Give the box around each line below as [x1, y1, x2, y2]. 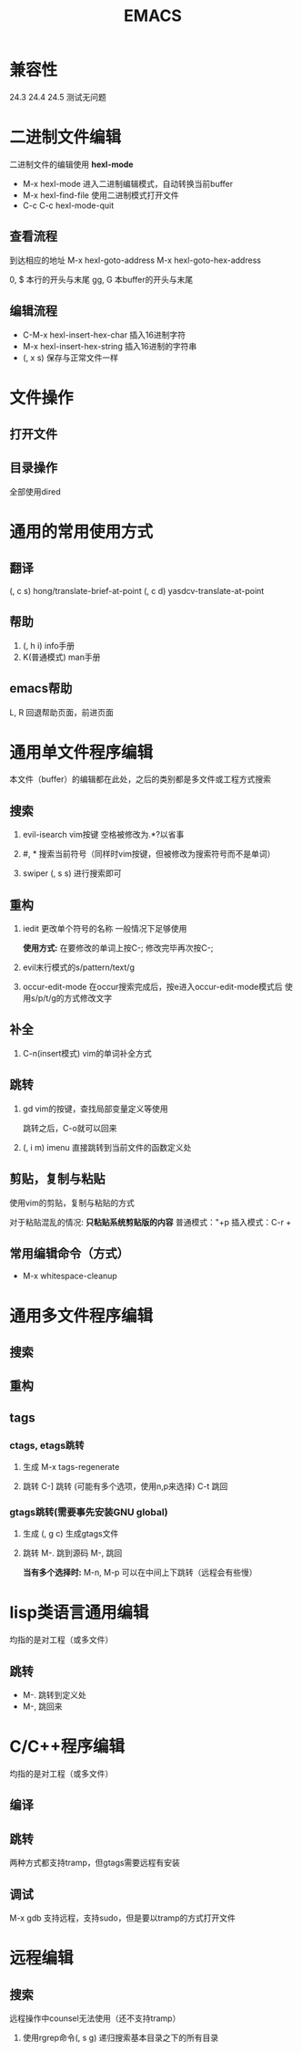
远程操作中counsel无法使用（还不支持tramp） [9, 2013, 181, 2024]
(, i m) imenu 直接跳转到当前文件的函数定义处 [22, 1141, 192, 1152]
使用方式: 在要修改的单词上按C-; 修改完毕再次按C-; [22, 943, 214, 953]
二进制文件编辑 [9, 127, 122, 148]
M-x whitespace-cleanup [22, 1270, 118, 1282]
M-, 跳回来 [22, 1701, 63, 1712]
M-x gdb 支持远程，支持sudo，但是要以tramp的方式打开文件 [9, 1912, 237, 1923]
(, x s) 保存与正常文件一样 [22, 352, 118, 363]
